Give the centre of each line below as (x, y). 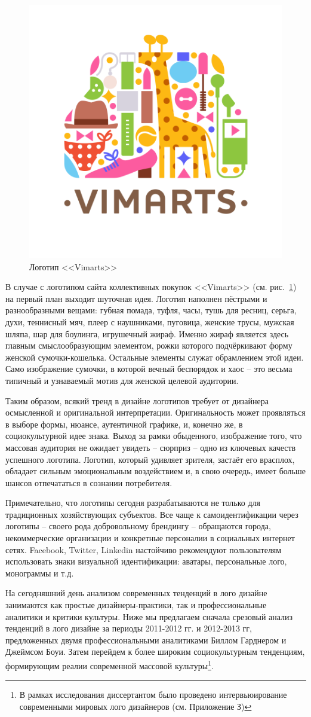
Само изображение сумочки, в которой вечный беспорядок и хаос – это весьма (149, 369)
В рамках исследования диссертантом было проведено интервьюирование (153, 695)
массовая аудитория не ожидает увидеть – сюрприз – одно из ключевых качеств (151, 447)
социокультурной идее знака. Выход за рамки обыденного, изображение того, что (154, 436)
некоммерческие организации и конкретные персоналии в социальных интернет (150, 538)
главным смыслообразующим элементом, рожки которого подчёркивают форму (149, 345)
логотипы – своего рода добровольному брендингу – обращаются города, (138, 526)
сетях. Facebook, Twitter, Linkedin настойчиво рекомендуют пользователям (144, 549)
